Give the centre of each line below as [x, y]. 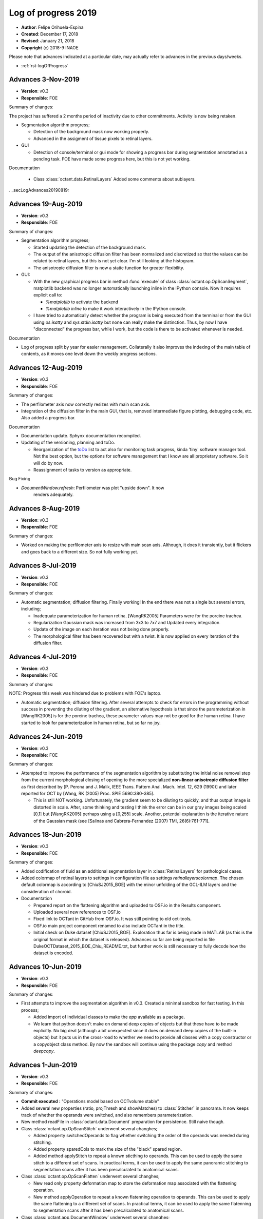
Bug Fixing [20, 479]
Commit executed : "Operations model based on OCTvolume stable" [90, 1101]
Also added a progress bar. [48, 418]
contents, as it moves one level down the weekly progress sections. [89, 354]
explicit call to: [48, 295]
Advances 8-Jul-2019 [43, 566]
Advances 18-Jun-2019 [45, 835]
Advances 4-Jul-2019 [43, 657]
